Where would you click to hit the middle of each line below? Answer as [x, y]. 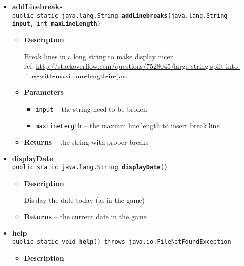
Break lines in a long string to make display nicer [98, 56]
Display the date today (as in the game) [84, 200]
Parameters [44, 92]
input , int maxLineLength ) [56, 24]
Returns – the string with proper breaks [86, 142]
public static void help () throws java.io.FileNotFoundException [122, 242]
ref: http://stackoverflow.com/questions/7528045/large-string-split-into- [132, 66]
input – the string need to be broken [91, 108]
